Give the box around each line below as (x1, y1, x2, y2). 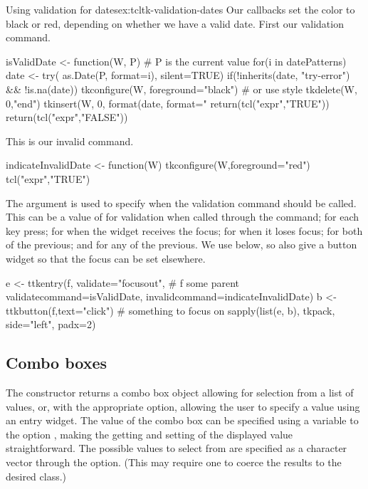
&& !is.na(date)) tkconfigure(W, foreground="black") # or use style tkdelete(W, (6, 81, 357, 96)
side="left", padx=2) (6, 317, 96, 332)
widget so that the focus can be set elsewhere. (6, 251, 206, 265)
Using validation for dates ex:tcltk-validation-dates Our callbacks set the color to (6, 2, 355, 16)
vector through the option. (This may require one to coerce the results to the (6, 455, 342, 470)
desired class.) (6, 468, 67, 483)
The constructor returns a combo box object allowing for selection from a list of (6, 385, 354, 400)
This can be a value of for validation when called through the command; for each (6, 209, 359, 224)
